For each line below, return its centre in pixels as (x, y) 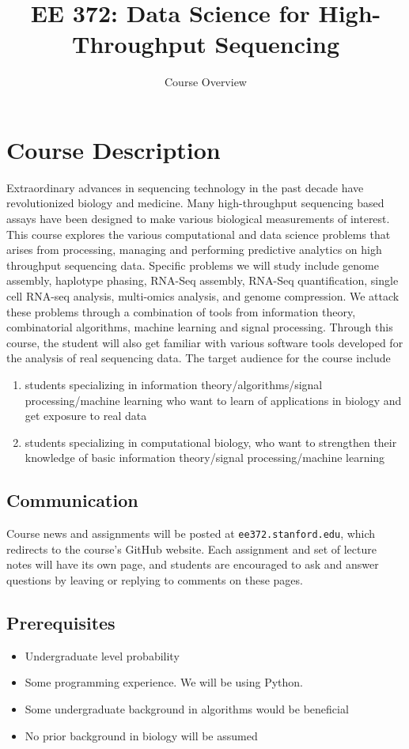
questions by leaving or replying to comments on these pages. (155, 579)
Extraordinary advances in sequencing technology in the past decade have (185, 187)
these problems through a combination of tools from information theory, (181, 311)
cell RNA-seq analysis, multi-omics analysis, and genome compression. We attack (203, 296)
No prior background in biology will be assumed (141, 735)
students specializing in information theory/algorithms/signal (174, 384)
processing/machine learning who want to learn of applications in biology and (213, 400)
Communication (72, 500)
